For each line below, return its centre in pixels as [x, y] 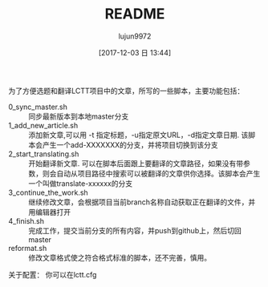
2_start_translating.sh [44, 154]
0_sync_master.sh [38, 107]
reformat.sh [28, 248]
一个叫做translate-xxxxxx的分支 [81, 183]
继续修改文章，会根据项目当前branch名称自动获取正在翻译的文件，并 [142, 202]
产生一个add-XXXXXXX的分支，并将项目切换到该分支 [130, 144]
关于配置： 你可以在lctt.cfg [53, 274]
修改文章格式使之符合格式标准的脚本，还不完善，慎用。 [120, 257]
